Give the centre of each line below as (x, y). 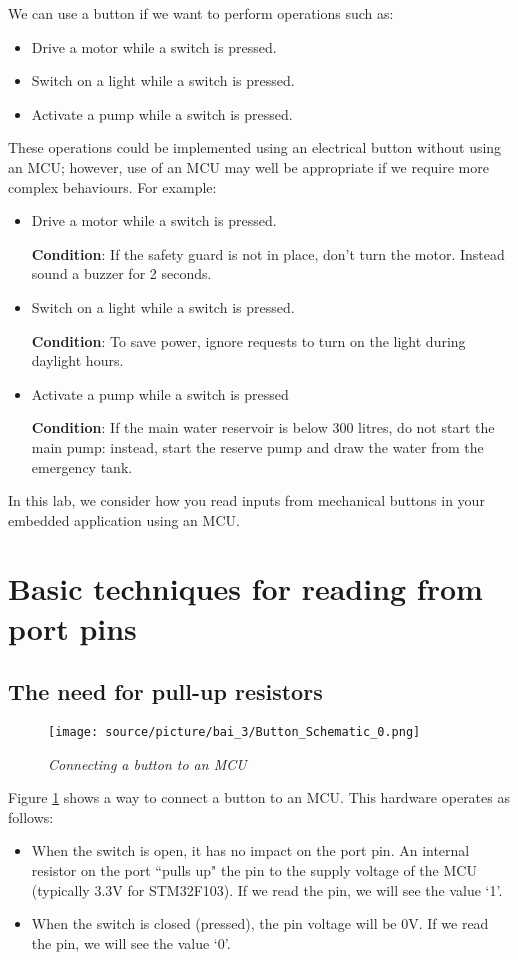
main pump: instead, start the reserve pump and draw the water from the (257, 446)
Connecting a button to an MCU (147, 763)
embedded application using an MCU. (124, 519)
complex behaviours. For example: (112, 186)
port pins (72, 627)
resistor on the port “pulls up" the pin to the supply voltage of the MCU (254, 870)
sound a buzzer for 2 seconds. (121, 273)
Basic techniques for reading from (245, 588)
